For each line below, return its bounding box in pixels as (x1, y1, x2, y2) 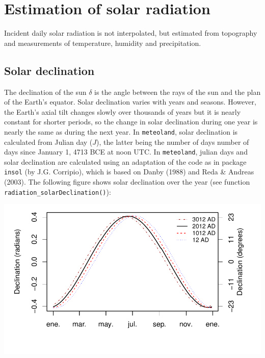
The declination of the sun (4, 86, 87, 97)
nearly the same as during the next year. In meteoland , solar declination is (4, 126, 238, 137)
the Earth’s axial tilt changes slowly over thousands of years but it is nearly (4, 106, 241, 117)
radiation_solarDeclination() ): (4, 186, 111, 197)
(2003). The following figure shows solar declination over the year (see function (4, 176, 250, 187)
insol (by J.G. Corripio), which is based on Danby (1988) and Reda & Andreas (4, 166, 254, 177)
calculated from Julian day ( (4, 136, 93, 147)
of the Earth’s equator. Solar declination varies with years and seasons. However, (4, 96, 256, 107)
